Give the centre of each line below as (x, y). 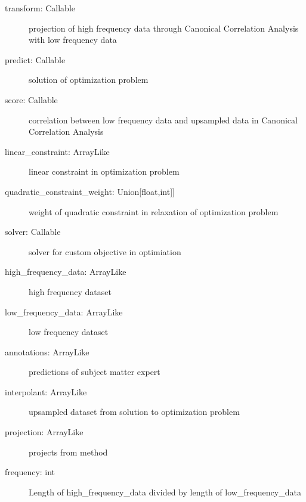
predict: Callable (35, 59)
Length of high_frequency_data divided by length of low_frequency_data (165, 492)
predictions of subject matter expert (95, 372)
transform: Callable (40, 8)
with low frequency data (73, 40)
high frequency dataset (70, 291)
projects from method (68, 452)
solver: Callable (33, 232)
